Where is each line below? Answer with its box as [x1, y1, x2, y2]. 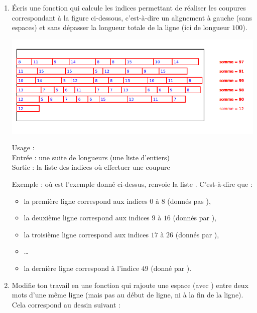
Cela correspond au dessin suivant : [12, 299, 121, 309]
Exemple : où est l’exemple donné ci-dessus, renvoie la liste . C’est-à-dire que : [12, 179, 252, 189]
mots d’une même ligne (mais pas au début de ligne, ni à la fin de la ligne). [12, 289, 243, 300]
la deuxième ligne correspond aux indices [24, 212, 150, 223]
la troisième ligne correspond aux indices [24, 229, 149, 239]
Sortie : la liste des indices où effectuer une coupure [12, 162, 170, 172]
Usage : [12, 142, 35, 153]
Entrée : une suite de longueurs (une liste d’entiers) [12, 152, 170, 162]
